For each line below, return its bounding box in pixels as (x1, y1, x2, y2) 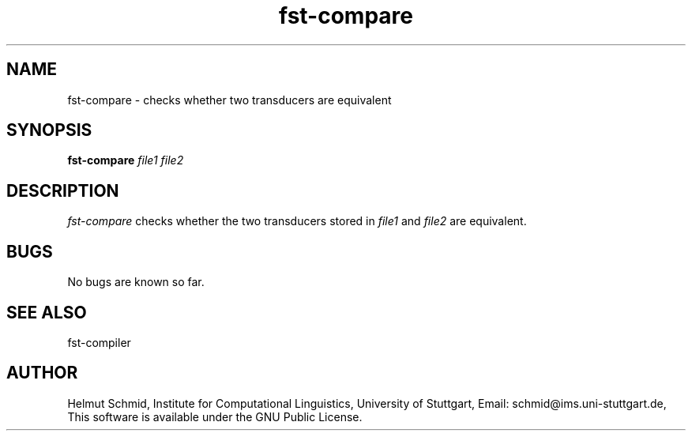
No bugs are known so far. (67, 275, 205, 289)
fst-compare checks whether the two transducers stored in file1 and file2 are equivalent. (67, 214, 527, 228)
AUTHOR (6, 363, 78, 383)
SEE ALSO (6, 302, 87, 322)
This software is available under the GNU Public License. (67, 409, 363, 424)
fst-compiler (67, 335, 131, 349)
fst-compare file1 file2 (67, 153, 184, 168)
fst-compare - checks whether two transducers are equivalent (67, 92, 392, 107)
